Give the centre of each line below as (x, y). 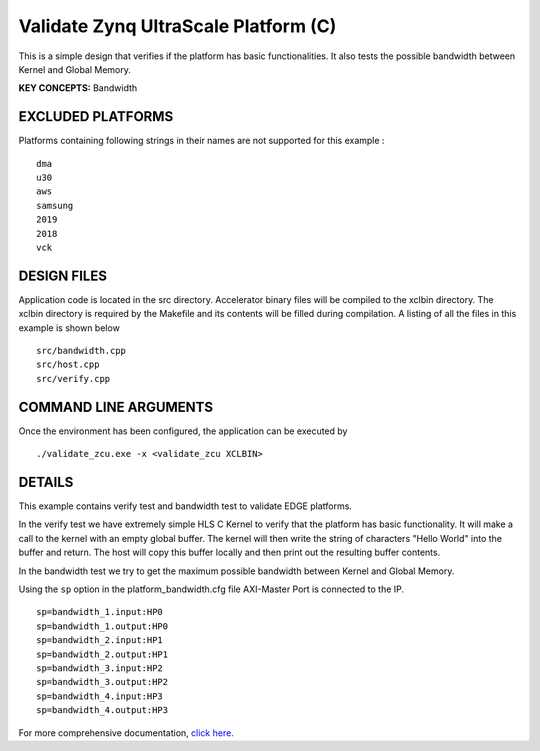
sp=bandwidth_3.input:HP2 (100, 668)
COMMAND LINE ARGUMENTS (116, 406)
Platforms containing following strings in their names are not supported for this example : (201, 141)
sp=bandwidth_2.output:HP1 (102, 654)
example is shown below (69, 327)
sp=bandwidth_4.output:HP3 (102, 710)
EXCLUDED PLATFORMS (96, 116)
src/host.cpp (68, 364)
